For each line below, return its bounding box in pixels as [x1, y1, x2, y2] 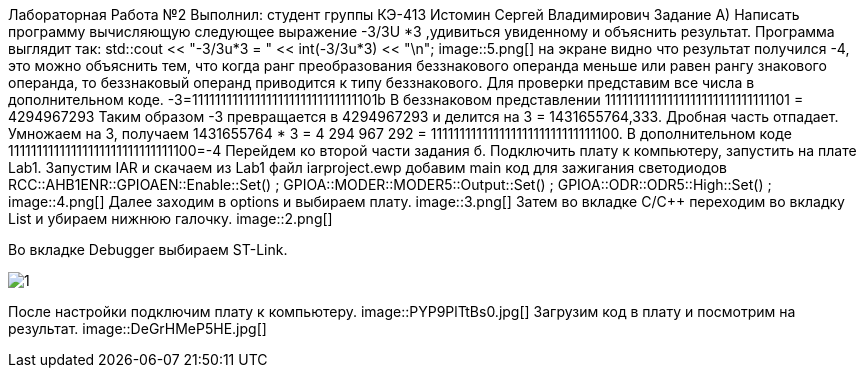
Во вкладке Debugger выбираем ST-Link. [8, 241, 288, 258]
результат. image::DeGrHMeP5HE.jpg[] [8, 320, 267, 337]
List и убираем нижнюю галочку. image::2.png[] [8, 210, 333, 227]
